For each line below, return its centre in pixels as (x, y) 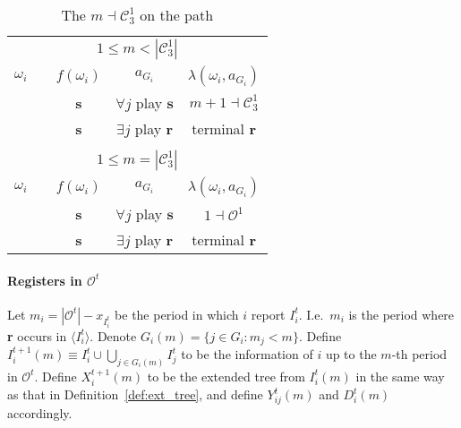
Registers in (45, 280)
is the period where (401, 314)
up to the (351, 354)
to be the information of (247, 354)
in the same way (400, 376)
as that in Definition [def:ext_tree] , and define (135, 394)
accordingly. (40, 413)
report (268, 314)
